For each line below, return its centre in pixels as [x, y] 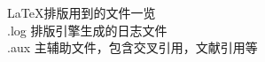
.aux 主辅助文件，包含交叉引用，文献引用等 [132, 47]
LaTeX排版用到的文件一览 [82, 12]
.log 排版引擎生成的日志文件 [87, 30]
